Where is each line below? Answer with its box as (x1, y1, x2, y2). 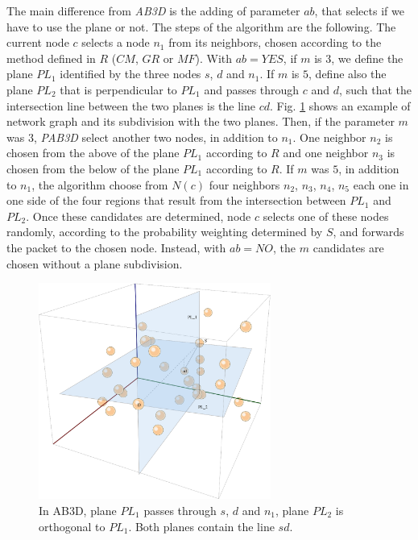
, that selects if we (314, 2, 404, 19)
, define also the (308, 65, 387, 82)
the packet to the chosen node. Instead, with (6, 239, 226, 255)
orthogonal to (39, 517, 106, 534)
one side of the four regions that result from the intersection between (6, 192, 346, 209)
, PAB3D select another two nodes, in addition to (33, 128, 278, 145)
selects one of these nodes (263, 207, 389, 224)
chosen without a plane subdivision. (6, 255, 183, 272)
